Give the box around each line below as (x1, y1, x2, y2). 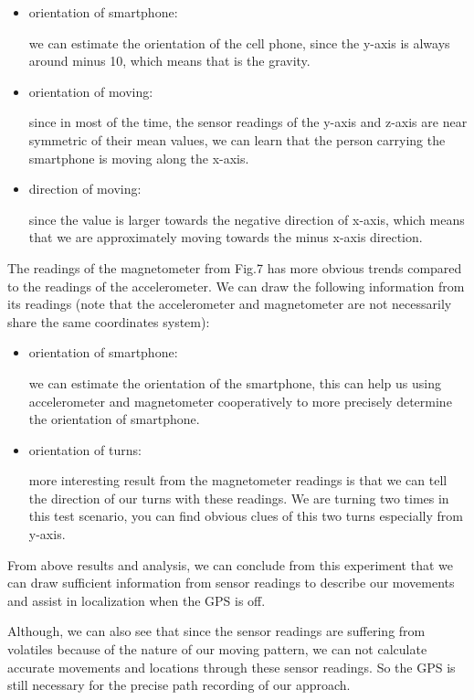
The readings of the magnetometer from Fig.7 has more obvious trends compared (7, 258, 462, 277)
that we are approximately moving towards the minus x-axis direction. (28, 228, 423, 247)
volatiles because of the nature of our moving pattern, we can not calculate (7, 640, 427, 659)
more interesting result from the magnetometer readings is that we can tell (28, 471, 448, 490)
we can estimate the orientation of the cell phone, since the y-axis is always (28, 33, 450, 52)
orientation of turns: (28, 440, 142, 459)
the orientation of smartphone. (28, 409, 200, 429)
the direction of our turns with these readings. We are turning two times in (28, 488, 449, 507)
